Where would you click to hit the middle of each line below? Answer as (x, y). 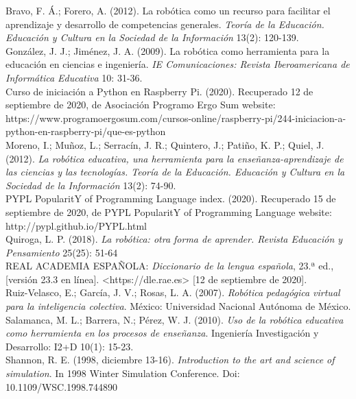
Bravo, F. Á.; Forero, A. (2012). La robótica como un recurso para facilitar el (168, 10)
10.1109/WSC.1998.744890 (61, 386)
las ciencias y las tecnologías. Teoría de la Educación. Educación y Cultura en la (175, 172)
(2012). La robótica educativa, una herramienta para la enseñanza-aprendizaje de (175, 158)
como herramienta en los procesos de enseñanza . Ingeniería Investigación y (162, 333)
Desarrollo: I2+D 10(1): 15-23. (70, 346)
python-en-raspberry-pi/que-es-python (86, 131)
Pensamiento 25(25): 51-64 (62, 252)
